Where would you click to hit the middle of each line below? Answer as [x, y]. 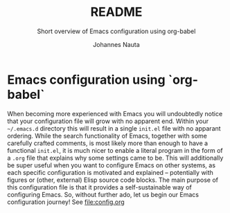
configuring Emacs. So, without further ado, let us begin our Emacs [103, 194]
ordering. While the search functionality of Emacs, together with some [107, 136]
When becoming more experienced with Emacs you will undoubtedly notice [115, 113]
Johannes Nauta [116, 44]
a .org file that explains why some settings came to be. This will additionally [115, 158]
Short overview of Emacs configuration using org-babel [116, 31]
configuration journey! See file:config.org [66, 202]
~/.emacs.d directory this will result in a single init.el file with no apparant [114, 128]
